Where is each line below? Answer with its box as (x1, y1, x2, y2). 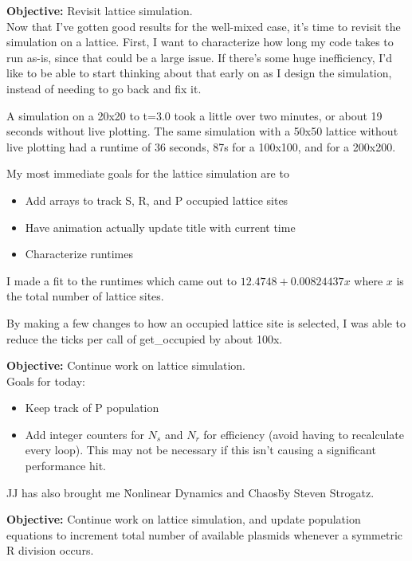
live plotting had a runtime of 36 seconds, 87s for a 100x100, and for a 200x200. (6, 138, 396, 155)
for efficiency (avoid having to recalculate (203, 426, 404, 442)
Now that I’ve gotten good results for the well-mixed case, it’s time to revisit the (6, 18, 401, 34)
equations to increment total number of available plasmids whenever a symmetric (6, 526, 403, 543)
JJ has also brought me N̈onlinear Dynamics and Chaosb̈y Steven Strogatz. (6, 484, 375, 500)
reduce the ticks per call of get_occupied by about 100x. (6, 330, 283, 347)
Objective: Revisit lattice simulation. (6, 2, 193, 18)
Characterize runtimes (25, 245, 133, 262)
